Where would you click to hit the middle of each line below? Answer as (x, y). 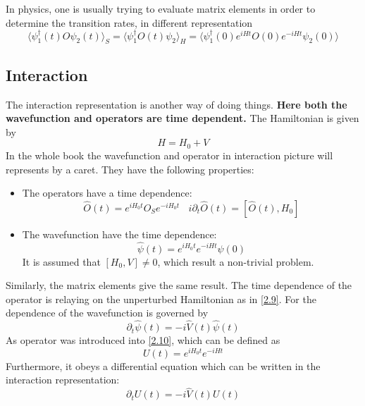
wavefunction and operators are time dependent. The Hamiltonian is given (182, 118)
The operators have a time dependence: (107, 193)
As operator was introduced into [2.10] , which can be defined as (143, 340)
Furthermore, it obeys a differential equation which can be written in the (163, 365)
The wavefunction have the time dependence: (119, 234)
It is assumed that (61, 261)
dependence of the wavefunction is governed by (107, 313)
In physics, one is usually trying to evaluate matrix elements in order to (161, 8)
